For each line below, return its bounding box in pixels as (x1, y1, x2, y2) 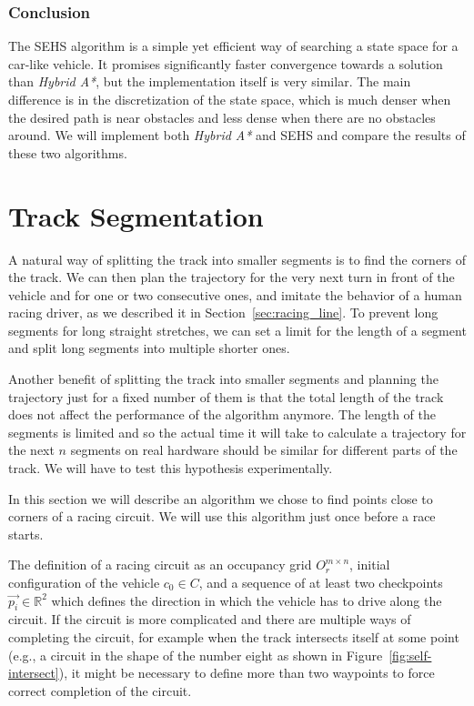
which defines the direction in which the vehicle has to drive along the (51, 590, 442, 610)
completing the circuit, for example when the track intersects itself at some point (8, 627, 459, 646)
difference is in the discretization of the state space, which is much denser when (8, 90, 451, 108)
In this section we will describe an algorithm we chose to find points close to (8, 489, 433, 508)
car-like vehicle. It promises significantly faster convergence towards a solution (8, 54, 443, 73)
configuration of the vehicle (8, 573, 160, 591)
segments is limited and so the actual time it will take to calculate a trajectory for (8, 422, 467, 441)
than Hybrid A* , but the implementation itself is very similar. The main (8, 72, 411, 91)
